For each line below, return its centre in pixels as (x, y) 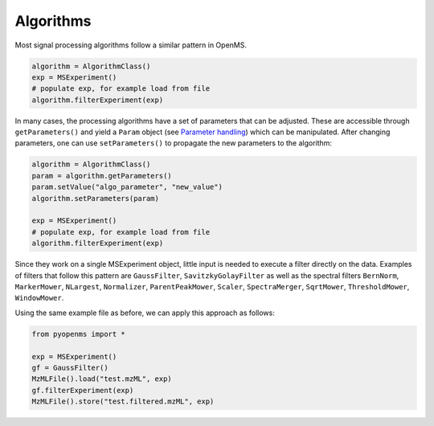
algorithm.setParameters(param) (96, 198)
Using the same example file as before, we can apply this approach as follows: (145, 313)
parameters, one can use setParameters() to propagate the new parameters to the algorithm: (174, 143)
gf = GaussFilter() (70, 367)
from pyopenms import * (79, 334)
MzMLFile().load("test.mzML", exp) (102, 379)
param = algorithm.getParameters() (102, 176)
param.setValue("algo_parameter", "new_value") (127, 187)
